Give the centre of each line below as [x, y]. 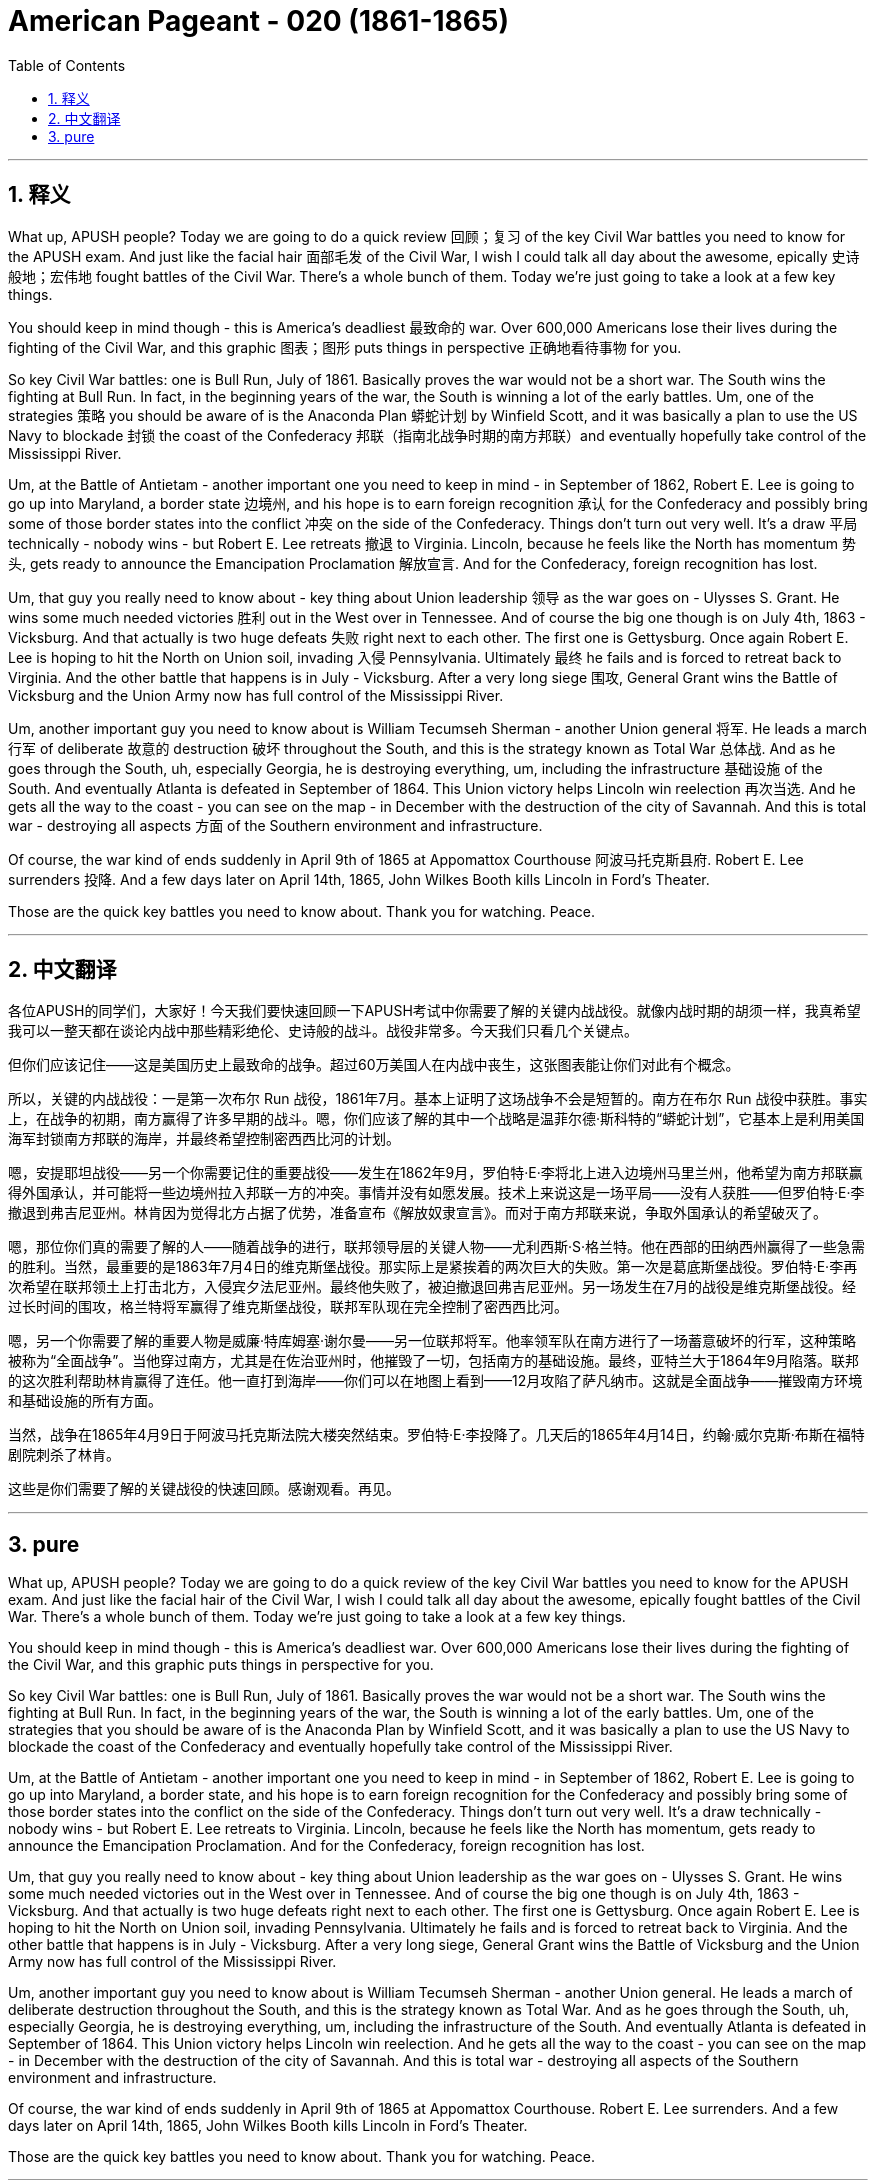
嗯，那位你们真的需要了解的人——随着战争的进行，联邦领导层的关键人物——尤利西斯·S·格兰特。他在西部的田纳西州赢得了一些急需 [437, 1247]
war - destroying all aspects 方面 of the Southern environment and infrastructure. [275, 825]
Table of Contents [67, 65]
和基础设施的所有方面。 [85, 1401]
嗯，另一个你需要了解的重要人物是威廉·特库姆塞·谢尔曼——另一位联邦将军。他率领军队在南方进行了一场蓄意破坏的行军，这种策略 [432, 1341]
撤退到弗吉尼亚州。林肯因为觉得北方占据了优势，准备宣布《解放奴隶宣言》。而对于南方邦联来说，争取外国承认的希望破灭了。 [417, 1213]
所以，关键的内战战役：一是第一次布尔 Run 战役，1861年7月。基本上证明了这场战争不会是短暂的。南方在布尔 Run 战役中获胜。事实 [438, 1099]
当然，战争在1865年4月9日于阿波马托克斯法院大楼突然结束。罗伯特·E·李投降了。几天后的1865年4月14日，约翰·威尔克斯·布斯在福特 [436, 1435]
